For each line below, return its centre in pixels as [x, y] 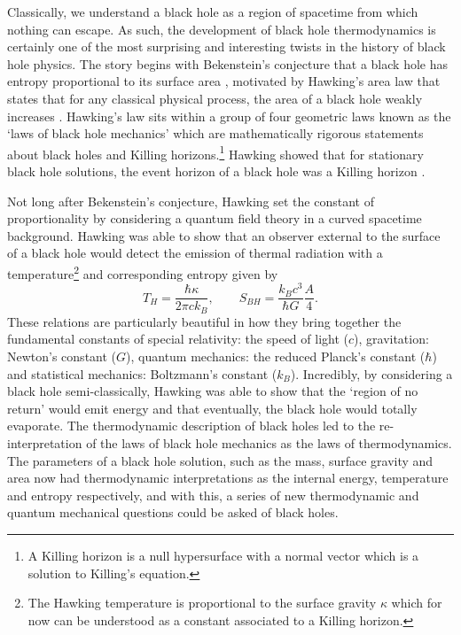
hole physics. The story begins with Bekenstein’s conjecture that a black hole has [227, 63]
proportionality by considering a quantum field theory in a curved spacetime [215, 218]
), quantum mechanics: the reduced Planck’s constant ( [276, 356]
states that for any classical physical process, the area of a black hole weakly [215, 98]
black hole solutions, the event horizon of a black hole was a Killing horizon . [216, 171]
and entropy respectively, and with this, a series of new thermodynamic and [213, 495]
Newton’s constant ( [62, 356]
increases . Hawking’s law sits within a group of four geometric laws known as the [229, 116]
